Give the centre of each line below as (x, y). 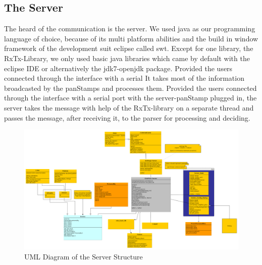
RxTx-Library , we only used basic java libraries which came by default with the (127, 58)
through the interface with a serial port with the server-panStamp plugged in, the (130, 98)
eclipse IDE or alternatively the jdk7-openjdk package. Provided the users (118, 68)
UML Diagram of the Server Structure (84, 256)
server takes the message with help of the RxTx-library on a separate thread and (129, 107)
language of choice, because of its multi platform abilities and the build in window (131, 38)
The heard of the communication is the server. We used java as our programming (130, 29)
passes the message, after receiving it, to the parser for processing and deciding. (127, 117)
